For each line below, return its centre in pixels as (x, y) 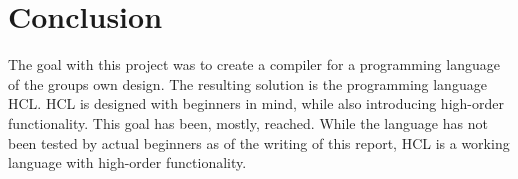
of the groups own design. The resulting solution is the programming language (247, 83)
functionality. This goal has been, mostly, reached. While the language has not (248, 122)
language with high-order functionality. (127, 162)
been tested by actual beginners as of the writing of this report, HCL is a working (259, 142)
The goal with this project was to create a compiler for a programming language (254, 64)
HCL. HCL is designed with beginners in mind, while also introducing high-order (256, 103)
